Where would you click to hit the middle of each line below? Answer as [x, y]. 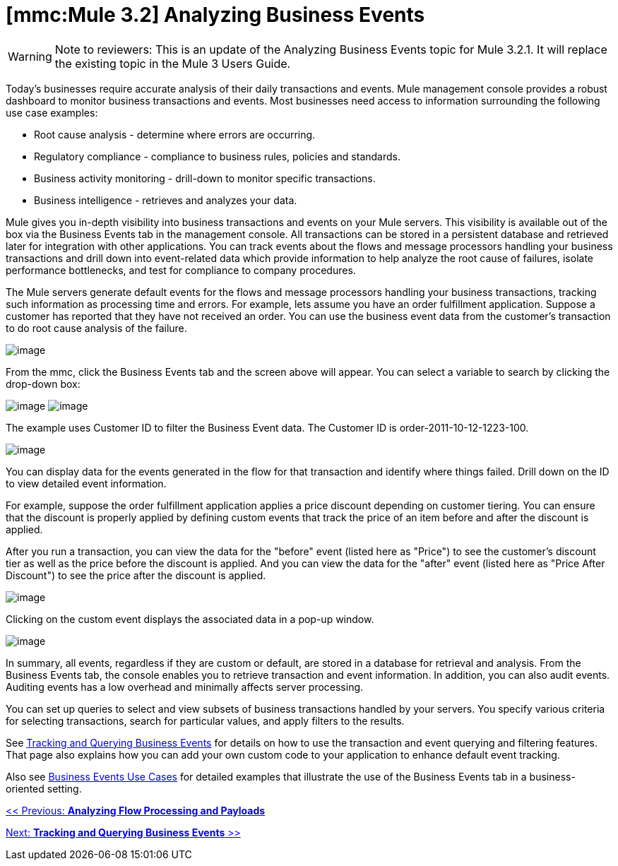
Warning [30, 56]
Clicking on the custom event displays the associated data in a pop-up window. [190, 619]
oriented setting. [44, 788]
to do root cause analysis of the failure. [96, 328]
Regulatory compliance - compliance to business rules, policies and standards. [217, 156]
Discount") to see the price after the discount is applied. [136, 575]
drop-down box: [43, 384]
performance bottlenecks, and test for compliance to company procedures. [181, 270]
